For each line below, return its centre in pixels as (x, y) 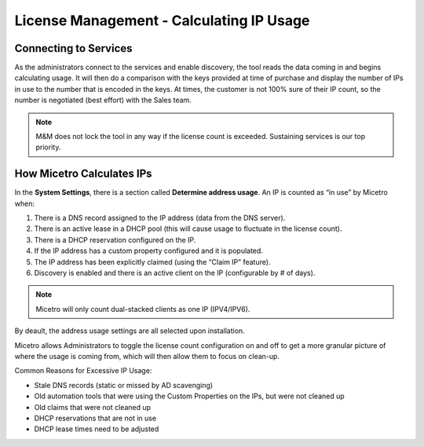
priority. (48, 147)
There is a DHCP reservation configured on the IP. (115, 240)
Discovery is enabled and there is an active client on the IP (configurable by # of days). (175, 273)
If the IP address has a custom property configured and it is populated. (148, 251)
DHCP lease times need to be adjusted (97, 429)
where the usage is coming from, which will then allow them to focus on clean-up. (147, 356)
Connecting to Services (73, 48)
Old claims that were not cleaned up (93, 407)
